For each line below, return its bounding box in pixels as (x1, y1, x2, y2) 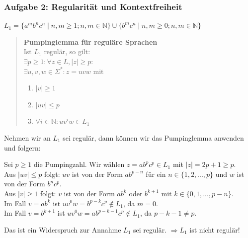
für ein (146, 168, 166, 179)
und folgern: (4, 142, 41, 153)
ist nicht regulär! (189, 224, 240, 235)
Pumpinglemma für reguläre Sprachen (23, 36, 158, 47)
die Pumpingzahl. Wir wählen (33, 159, 125, 169)
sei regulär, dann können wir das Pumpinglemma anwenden (63, 132, 244, 143)
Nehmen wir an (4, 132, 51, 143)
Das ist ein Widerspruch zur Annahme (4, 224, 121, 235)
